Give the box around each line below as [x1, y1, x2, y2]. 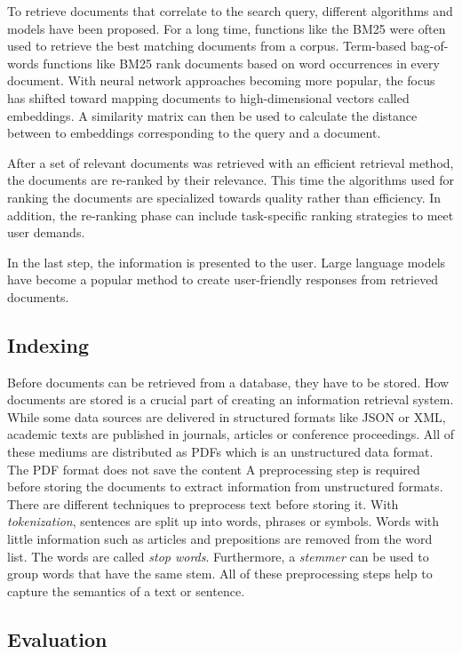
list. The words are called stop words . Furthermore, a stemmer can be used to [7, 546, 429, 565]
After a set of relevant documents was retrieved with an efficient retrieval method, [7, 153, 454, 171]
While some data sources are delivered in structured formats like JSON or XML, [7, 407, 446, 426]
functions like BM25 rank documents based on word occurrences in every [43, 53, 440, 72]
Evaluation [7, 625, 108, 652]
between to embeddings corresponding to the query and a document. [7, 124, 381, 142]
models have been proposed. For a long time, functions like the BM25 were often [7, 19, 446, 37]
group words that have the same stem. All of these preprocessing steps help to [7, 564, 433, 583]
